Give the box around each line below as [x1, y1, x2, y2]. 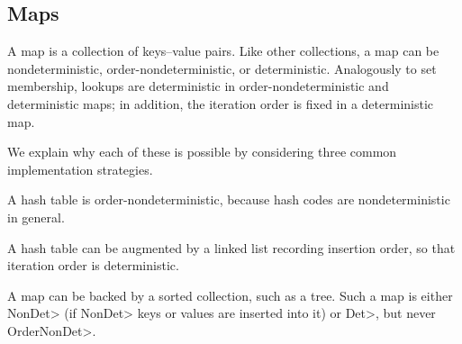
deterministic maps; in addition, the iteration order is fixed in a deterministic [7, 94, 434, 113]
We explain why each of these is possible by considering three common [7, 142, 397, 161]
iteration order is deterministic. [7, 256, 179, 275]
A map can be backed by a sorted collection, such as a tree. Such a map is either [7, 285, 453, 304]
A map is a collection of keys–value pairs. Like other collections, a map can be [7, 41, 439, 60]
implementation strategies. [7, 159, 153, 178]
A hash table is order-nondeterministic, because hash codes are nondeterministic [7, 190, 450, 209]
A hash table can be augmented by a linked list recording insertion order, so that [7, 238, 456, 257]
